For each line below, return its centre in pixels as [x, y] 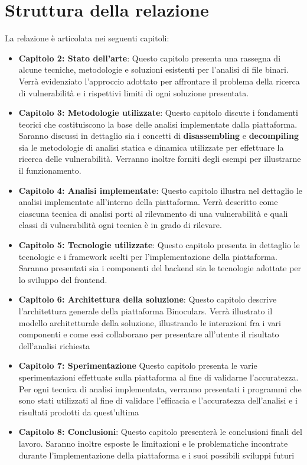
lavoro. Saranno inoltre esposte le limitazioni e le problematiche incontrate [153, 443]
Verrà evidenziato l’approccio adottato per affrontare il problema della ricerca [159, 81]
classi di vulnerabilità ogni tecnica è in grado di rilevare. [120, 225]
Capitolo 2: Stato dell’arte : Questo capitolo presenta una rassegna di [150, 58]
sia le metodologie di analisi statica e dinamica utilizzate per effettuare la [151, 147]
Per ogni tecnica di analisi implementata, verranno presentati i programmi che [160, 388]
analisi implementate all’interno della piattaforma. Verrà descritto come [148, 202]
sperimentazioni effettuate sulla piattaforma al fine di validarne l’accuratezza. [159, 377]
